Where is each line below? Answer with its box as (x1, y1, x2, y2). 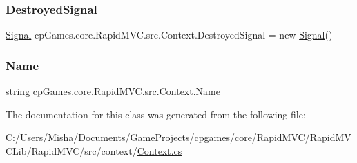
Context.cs (137, 143, 182, 157)
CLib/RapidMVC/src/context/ (6, 143, 137, 157)
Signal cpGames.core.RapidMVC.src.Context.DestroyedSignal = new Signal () (6, 28, 333, 42)
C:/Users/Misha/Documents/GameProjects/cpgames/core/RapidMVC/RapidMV (6, 130, 351, 144)
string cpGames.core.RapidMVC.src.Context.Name (6, 84, 220, 98)
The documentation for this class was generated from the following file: (6, 107, 306, 121)
